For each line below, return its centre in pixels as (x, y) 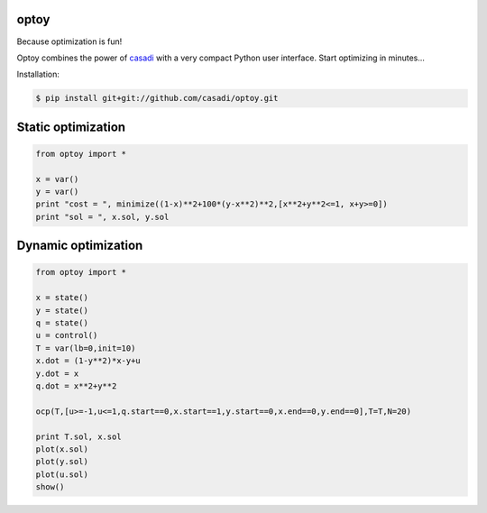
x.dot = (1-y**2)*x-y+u (88, 361)
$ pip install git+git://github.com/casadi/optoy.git (157, 98)
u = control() (67, 335)
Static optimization (71, 127)
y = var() (57, 192)
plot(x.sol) (62, 449)
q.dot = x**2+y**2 (76, 386)
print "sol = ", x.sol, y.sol (102, 217)
